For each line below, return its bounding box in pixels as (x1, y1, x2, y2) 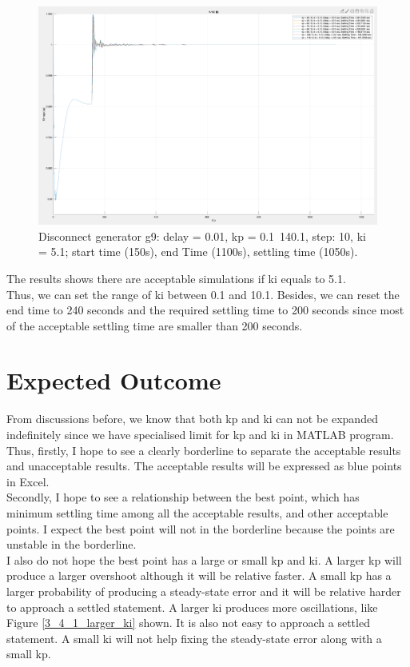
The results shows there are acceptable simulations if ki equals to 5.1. (6, 270, 346, 286)
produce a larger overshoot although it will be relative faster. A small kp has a (6, 567, 392, 584)
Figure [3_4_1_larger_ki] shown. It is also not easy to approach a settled (6, 614, 370, 631)
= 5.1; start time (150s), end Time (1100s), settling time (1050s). (38, 243, 358, 260)
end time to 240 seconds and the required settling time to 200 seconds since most (6, 302, 404, 318)
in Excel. (6, 473, 50, 489)
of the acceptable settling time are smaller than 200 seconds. (6, 317, 303, 333)
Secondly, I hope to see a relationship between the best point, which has (6, 489, 360, 505)
